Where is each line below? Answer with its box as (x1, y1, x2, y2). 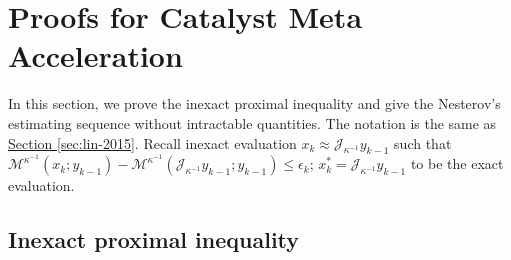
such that (394, 132, 452, 153)
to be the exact (410, 153, 504, 174)
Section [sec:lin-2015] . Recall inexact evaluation (8, 132, 297, 153)
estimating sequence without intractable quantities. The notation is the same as (8, 112, 497, 133)
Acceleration (8, 35, 183, 76)
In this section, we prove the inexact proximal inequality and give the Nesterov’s (8, 93, 501, 114)
